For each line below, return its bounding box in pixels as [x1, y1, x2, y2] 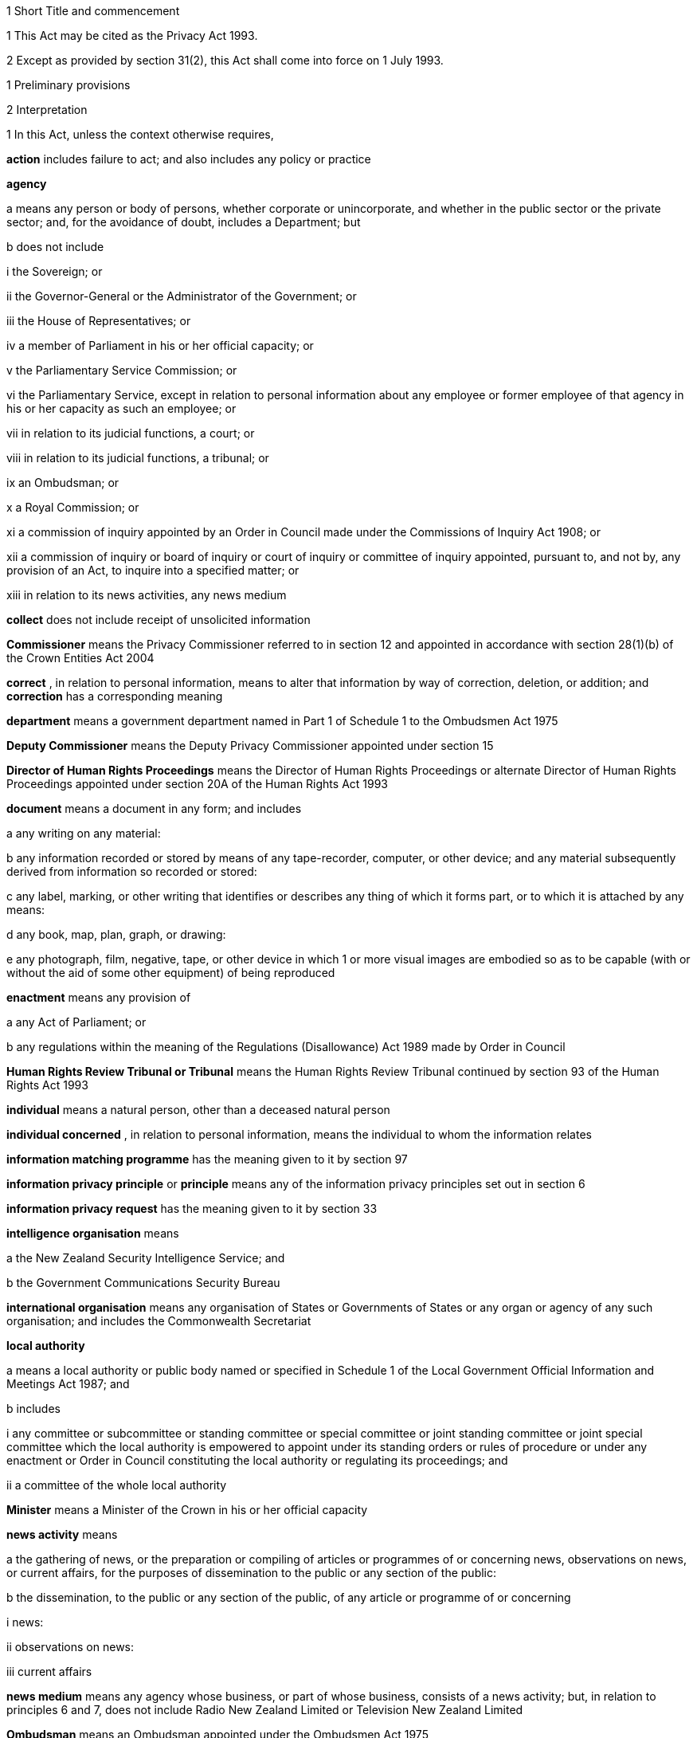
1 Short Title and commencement [6, 4, 180, 18]
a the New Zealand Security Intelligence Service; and [6, 1251, 285, 1265]
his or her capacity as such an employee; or [6, 402, 237, 415]
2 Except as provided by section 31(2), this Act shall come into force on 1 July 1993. [6, 53, 444, 67]
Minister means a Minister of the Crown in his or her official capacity [6, 1503, 368, 1516]
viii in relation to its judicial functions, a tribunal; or [6, 451, 269, 465]
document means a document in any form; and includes [6, 802, 302, 815]
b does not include [6, 240, 104, 253]
